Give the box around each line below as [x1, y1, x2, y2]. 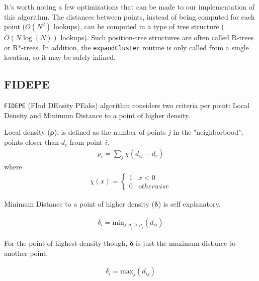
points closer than [4, 137, 59, 147]
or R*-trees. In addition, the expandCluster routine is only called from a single [4, 42, 249, 52]
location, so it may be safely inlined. [4, 52, 116, 62]
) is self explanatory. [158, 199, 221, 209]
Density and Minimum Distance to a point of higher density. [4, 110, 191, 120]
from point [69, 137, 103, 147]
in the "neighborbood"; [173, 127, 243, 137]
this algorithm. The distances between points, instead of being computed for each [4, 11, 255, 22]
